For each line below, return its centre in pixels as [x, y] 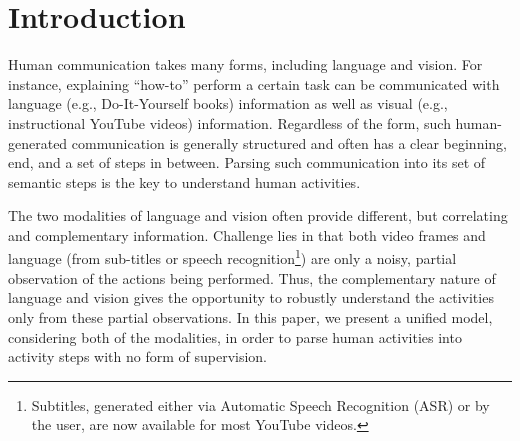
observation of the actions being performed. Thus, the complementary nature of [252, 277]
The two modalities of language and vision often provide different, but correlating [258, 215]
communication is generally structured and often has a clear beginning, [289, 142]
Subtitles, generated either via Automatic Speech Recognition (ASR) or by [260, 404]
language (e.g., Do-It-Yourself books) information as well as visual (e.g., [228, 103]
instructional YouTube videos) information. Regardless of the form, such [229, 122]
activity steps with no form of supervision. [138, 356]
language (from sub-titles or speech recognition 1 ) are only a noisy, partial [232, 257]
